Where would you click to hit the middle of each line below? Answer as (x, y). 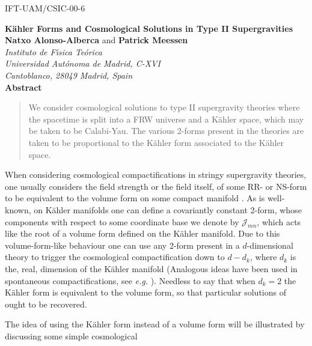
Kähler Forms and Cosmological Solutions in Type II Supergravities (149, 28)
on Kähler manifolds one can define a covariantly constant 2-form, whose (168, 209)
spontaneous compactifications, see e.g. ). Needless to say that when (130, 280)
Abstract (23, 87)
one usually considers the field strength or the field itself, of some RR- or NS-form (156, 186)
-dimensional (270, 245)
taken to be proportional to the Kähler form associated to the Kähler (156, 142)
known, (18, 209)
